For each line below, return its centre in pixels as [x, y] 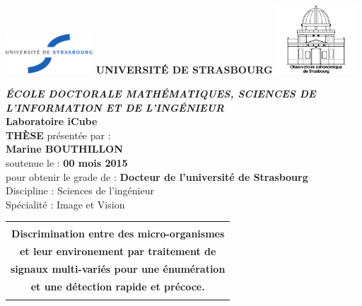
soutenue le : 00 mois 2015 [67, 162]
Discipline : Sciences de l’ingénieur [80, 190]
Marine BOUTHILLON [64, 149]
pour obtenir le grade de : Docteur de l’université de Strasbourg [157, 176]
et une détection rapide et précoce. [118, 286]
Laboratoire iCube [52, 121]
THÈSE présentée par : [58, 135]
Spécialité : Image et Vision [65, 204]
